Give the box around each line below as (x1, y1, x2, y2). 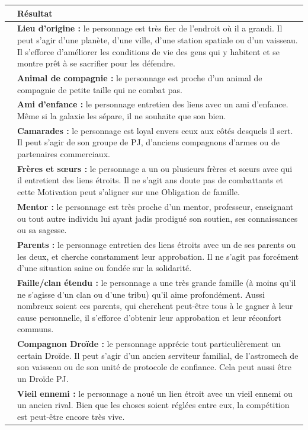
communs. (17, 323, 54, 335)
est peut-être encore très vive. (17, 410, 125, 422)
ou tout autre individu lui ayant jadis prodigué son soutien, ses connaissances (17, 212, 298, 224)
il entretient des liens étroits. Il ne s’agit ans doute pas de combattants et (17, 174, 283, 186)
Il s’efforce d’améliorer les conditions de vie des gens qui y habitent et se (17, 45, 280, 58)
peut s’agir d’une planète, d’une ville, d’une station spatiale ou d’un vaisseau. (17, 33, 298, 46)
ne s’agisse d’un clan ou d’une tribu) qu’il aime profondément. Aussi (17, 288, 265, 300)
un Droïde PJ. (17, 372, 69, 384)
